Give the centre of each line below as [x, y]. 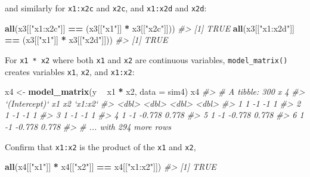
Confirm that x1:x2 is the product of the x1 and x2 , [100, 146]
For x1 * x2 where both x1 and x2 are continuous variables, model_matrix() [146, 59]
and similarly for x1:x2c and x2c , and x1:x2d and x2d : [106, 8]
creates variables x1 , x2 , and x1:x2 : [70, 71]
